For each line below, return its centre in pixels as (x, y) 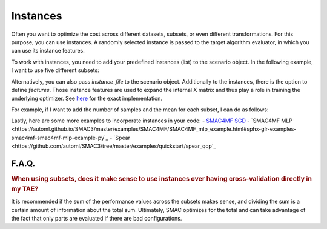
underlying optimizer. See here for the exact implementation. (87, 98)
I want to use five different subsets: (55, 70)
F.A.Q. (23, 164)
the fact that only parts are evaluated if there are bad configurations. (97, 219)
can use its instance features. (48, 51)
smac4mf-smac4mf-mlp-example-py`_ (60, 138)
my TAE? (25, 189)
